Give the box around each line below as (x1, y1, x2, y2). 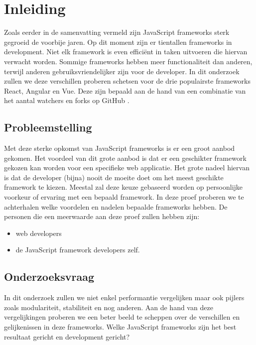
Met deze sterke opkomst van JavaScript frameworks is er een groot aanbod (4, 143, 235, 153)
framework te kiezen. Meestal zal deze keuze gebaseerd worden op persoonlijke (4, 182, 243, 192)
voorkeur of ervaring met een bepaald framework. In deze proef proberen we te (4, 192, 244, 202)
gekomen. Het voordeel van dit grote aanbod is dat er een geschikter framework (4, 152, 247, 163)
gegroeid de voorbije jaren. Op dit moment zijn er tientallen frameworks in (4, 36, 232, 47)
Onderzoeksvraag (4, 269, 95, 284)
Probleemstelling (4, 119, 92, 135)
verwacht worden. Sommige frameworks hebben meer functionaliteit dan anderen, (4, 56, 253, 66)
